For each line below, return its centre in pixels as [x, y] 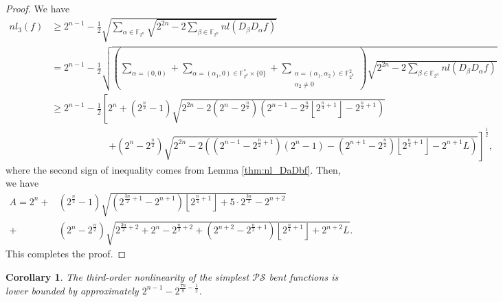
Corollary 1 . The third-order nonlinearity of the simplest [127, 276]
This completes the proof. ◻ [66, 254]
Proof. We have [38, 8]
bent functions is [304, 276]
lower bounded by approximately [72, 290]
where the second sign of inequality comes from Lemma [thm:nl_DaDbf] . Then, [173, 169]
